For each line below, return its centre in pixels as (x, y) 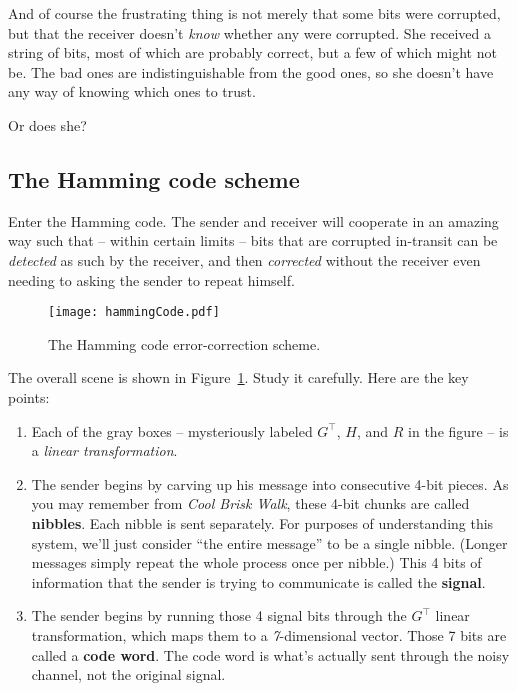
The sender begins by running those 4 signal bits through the (219, 615)
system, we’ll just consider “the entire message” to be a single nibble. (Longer (269, 542)
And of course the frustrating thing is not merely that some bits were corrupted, (254, 13)
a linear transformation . (104, 450)
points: (29, 396)
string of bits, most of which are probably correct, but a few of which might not (252, 52)
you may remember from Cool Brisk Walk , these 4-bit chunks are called (250, 503)
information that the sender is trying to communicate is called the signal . (258, 581)
